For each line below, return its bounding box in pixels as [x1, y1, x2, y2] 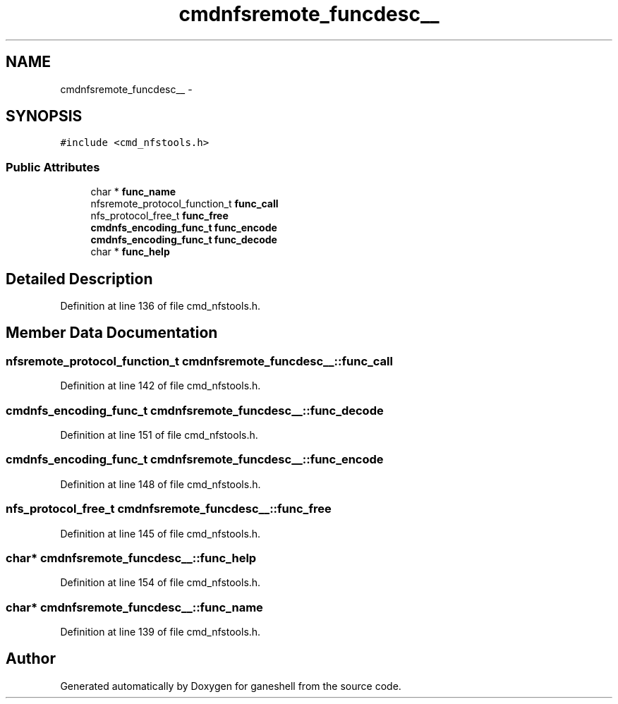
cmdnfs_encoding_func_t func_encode [90, 221, 277, 234]
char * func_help [90, 245, 170, 258]
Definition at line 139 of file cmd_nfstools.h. [60, 626, 261, 638]
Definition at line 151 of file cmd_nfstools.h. [60, 429, 258, 441]
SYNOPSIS [6, 107, 83, 126]
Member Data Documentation [6, 324, 218, 342]
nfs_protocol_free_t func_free [90, 210, 229, 222]
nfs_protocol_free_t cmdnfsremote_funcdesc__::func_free [6, 502, 332, 516]
